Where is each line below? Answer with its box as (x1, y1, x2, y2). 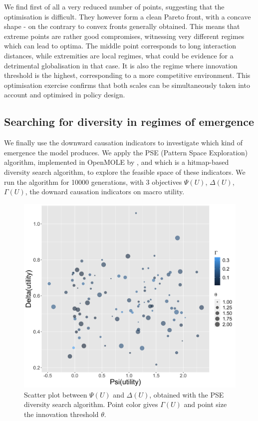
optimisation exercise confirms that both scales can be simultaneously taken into (4, 79, 250, 90)
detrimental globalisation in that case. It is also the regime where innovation (4, 60, 238, 70)
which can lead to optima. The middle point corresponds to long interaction (4, 40, 237, 51)
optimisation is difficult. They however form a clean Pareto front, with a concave (4, 11, 251, 21)
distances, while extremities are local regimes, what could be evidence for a (4, 50, 234, 60)
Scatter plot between (24, 389, 87, 400)
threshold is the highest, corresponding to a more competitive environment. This (4, 70, 251, 80)
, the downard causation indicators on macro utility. (25, 186, 185, 197)
